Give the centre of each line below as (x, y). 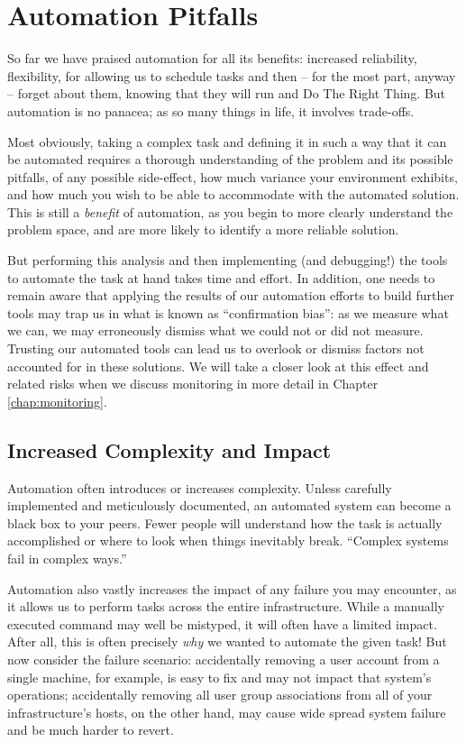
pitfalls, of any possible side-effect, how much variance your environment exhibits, (233, 176)
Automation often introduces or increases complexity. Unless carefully (200, 487)
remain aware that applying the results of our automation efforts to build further (231, 295)
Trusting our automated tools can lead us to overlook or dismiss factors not (216, 348)
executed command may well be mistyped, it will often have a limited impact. (222, 623)
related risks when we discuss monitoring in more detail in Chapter (193, 384)
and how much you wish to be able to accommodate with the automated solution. (233, 194)
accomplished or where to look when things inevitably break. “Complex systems (228, 540)
